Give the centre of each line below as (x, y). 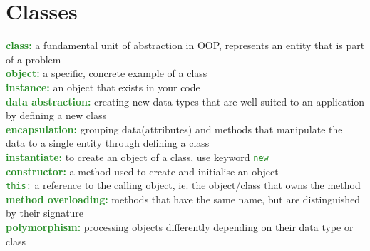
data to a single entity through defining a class (108, 143)
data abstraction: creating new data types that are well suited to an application (185, 101)
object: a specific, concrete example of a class (107, 73)
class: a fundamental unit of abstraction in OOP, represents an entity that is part (185, 45)
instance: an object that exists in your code (103, 87)
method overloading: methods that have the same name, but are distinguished (183, 199)
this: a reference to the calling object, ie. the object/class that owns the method (183, 185)
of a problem (34, 59)
